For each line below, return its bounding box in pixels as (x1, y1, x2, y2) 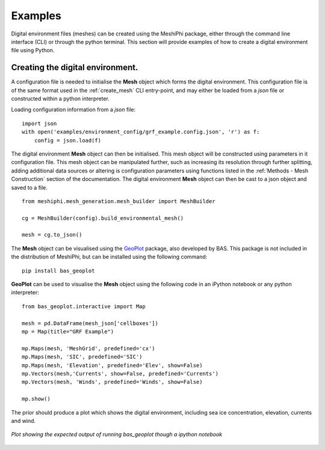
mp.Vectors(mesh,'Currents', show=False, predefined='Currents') (22, 370, 219, 377)
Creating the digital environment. (11, 62, 138, 73)
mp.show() (22, 395, 51, 403)
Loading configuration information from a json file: (11, 106, 136, 114)
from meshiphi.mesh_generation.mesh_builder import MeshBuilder (22, 198, 216, 204)
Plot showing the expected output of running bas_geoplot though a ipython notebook (11, 431, 223, 438)
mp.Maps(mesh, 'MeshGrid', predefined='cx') (22, 345, 156, 351)
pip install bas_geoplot (22, 267, 95, 274)
